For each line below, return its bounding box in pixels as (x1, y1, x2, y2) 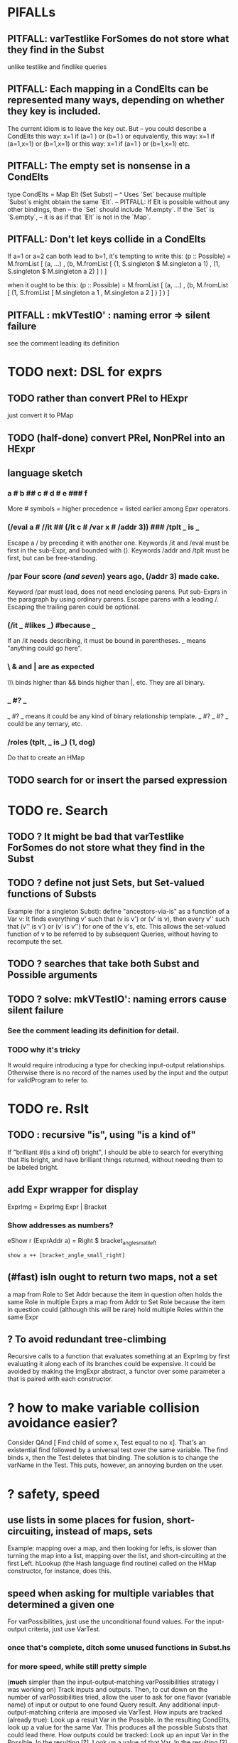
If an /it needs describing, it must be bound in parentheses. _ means (7, 636, 207, 645)
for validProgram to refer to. (7, 1075, 89, 1084)
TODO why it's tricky (7, 1045, 80, 1055)
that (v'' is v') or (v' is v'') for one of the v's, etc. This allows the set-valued (7, 922, 226, 930)
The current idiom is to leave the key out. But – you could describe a (7, 124, 207, 132)
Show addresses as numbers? (7, 1220, 114, 1230)
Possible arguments (7, 969, 98, 981)
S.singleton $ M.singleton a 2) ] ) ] (7, 267, 107, 276)
